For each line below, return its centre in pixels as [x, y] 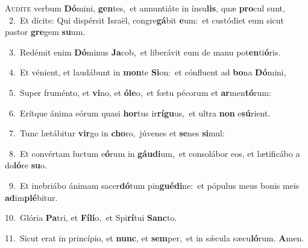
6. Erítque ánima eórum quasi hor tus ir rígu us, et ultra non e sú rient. [140, 113]
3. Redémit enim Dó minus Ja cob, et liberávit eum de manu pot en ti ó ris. [145, 52]
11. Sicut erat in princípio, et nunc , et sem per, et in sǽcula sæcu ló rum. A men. [155, 237]
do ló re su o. [26, 165]
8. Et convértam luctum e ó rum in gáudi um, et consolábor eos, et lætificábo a [154, 153]
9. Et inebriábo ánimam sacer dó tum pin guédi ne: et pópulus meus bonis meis [154, 185]
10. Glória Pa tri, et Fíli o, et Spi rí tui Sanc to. [91, 218]
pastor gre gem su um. [45, 32]
